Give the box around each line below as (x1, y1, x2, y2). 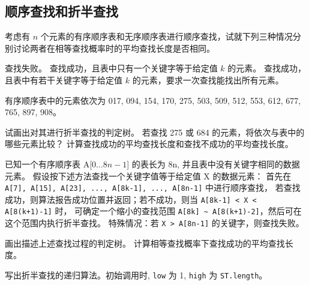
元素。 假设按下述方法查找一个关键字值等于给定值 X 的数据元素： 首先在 (5, 169, 292, 182)
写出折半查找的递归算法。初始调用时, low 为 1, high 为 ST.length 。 (5, 268, 268, 281)
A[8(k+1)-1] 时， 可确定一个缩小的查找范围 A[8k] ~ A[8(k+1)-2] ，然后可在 (5, 205, 302, 217)
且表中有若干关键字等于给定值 (5, 73, 122, 86)
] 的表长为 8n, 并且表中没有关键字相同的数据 (127, 157, 300, 170)
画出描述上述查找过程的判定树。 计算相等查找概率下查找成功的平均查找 (5, 236, 285, 249)
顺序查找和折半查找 (5, 2, 118, 20)
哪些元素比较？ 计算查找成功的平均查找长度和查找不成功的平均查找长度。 (5, 137, 293, 150)
